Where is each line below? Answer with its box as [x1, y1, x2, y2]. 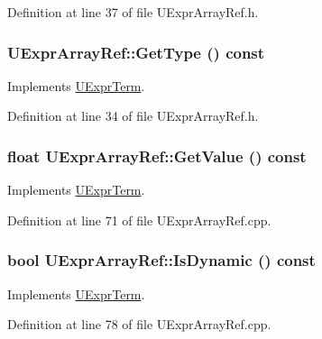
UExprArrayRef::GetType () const [7, 41, 265, 63]
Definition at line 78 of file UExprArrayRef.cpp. [7, 315, 271, 334]
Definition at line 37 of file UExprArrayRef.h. [7, 3, 259, 21]
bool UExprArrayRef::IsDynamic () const [7, 249, 316, 271]
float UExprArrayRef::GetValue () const [7, 144, 307, 167]
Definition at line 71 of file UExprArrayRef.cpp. [7, 210, 271, 229]
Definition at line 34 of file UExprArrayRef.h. [7, 106, 259, 125]
